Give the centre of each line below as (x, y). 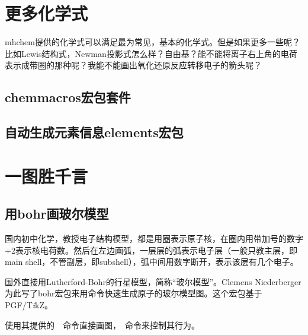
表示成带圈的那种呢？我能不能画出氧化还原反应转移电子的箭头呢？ (133, 65)
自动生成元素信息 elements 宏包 (94, 132)
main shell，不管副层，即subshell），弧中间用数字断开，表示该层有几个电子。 (152, 262)
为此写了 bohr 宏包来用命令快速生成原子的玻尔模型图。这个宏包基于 (134, 293)
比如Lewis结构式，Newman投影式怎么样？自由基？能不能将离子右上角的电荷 (151, 53)
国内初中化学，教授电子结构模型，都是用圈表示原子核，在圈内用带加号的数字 (154, 238)
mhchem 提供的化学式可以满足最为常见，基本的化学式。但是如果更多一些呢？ (153, 42)
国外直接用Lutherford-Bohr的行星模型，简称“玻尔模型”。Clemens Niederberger (153, 281)
